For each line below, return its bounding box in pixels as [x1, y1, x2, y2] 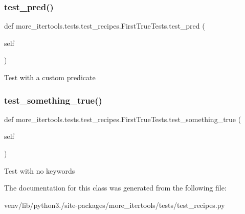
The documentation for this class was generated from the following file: [4, 182, 227, 193]
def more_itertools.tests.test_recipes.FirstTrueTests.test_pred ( [4, 20, 205, 31]
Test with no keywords [4, 165, 75, 176]
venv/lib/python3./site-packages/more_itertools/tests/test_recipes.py [4, 199, 225, 210]
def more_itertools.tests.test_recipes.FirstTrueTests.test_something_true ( [4, 113, 241, 124]
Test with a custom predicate [4, 72, 96, 82]
